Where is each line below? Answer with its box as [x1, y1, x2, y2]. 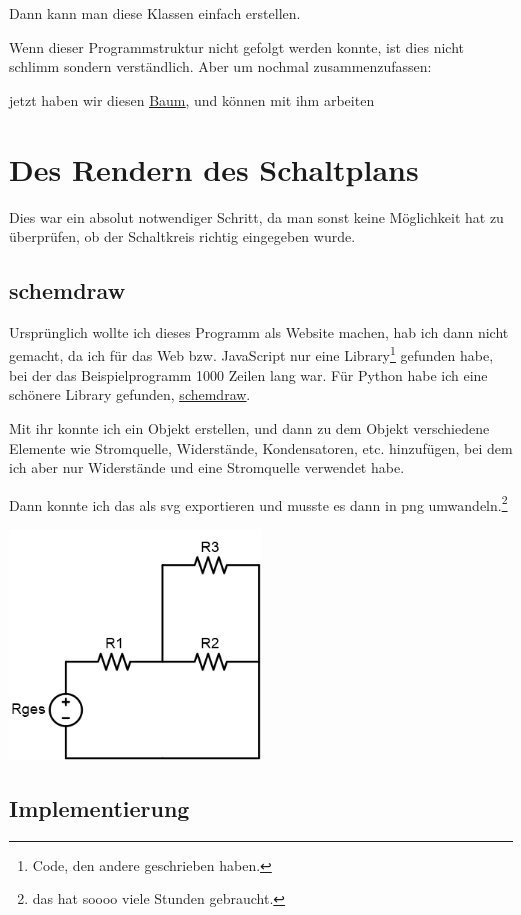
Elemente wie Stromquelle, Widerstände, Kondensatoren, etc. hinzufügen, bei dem [9, 437, 513, 458]
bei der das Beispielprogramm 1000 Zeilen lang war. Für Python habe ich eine [9, 364, 488, 385]
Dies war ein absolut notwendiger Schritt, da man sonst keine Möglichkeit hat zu [9, 206, 504, 227]
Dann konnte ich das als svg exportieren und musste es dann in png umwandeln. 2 [9, 491, 508, 515]
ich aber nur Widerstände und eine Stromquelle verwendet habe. [9, 457, 405, 478]
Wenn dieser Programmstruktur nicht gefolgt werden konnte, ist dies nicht [9, 36, 464, 57]
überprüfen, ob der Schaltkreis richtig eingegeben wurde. [9, 226, 356, 247]
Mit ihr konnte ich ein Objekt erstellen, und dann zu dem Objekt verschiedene [9, 417, 490, 438]
